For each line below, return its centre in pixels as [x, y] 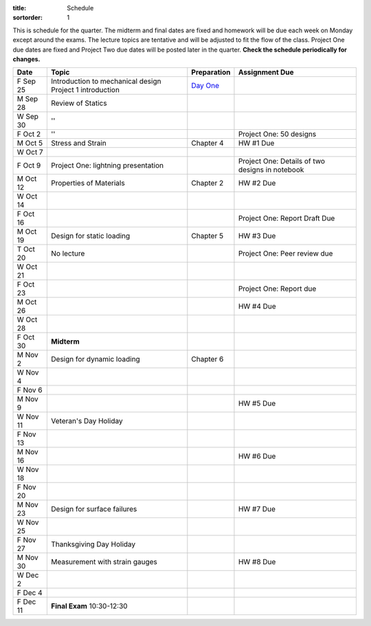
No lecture [68, 254]
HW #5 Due [257, 403]
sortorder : [27, 18]
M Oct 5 [30, 143]
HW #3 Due [257, 236]
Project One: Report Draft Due [286, 219]
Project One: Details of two [282, 161]
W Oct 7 [30, 153]
